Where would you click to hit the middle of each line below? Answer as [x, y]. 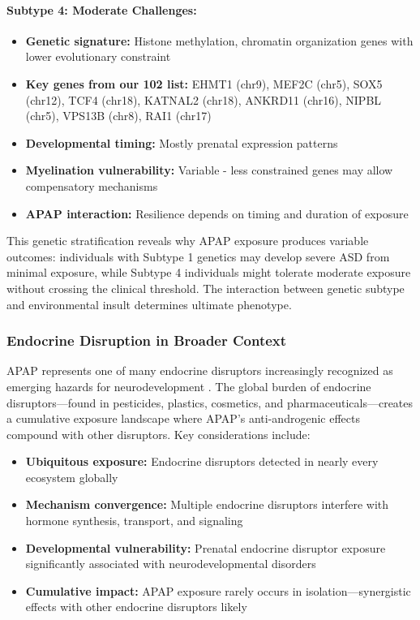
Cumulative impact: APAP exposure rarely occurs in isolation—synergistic [218, 590]
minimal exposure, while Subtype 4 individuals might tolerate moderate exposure [209, 272]
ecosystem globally [72, 477]
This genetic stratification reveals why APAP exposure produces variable [188, 241]
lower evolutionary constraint [98, 56]
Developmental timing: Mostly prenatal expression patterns [182, 142]
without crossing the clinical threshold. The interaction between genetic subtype [206, 288]
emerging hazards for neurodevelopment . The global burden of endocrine [189, 386]
